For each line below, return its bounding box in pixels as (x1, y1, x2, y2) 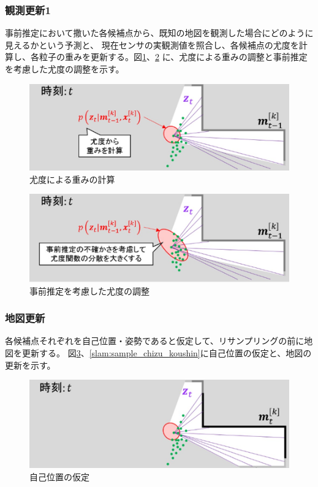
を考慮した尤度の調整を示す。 (5, 63, 124, 75)
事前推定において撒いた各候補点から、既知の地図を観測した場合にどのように (5, 26, 314, 39)
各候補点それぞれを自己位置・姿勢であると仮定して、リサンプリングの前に (5, 334, 305, 347)
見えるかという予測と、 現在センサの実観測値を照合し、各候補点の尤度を (5, 38, 299, 51)
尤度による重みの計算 (29, 172, 115, 185)
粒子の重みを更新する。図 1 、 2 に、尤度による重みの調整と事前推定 (39, 50, 308, 63)
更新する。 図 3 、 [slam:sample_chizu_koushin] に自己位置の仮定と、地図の (21, 346, 312, 359)
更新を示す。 (5, 358, 56, 371)
